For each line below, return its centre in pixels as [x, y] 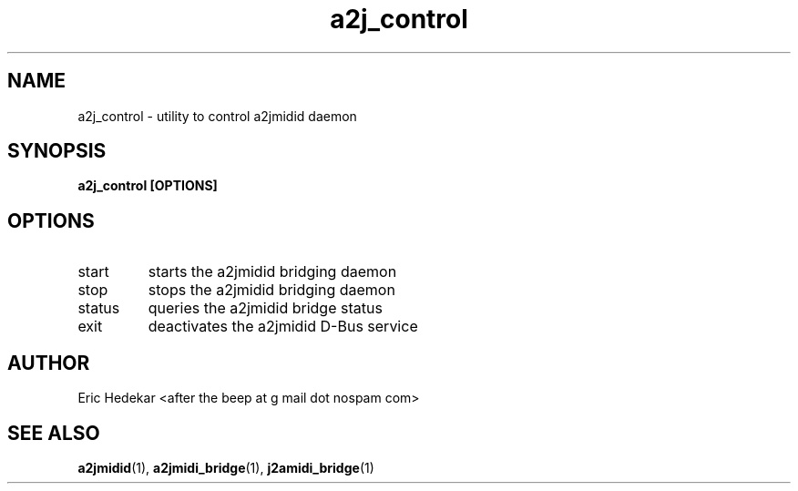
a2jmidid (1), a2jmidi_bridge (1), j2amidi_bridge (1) [226, 467]
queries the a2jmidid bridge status [265, 308]
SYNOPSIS [57, 151]
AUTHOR [49, 363]
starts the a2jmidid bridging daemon [272, 272]
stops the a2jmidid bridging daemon [271, 290]
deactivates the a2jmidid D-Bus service [283, 327]
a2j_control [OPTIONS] [148, 186]
